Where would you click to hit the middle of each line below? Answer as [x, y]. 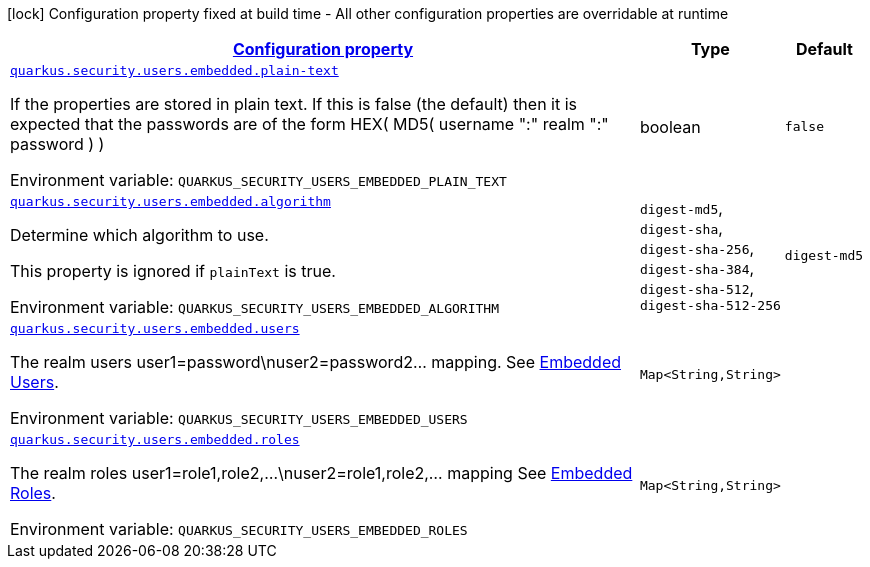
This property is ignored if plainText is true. [173, 271]
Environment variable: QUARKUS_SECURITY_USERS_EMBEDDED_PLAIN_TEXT [258, 180]
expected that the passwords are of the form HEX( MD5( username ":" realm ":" [309, 124]
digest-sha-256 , [697, 248]
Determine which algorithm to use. [139, 235]
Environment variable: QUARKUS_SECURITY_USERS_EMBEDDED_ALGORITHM [254, 307]
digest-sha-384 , [697, 268]
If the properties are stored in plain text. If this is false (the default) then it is [294, 104]
